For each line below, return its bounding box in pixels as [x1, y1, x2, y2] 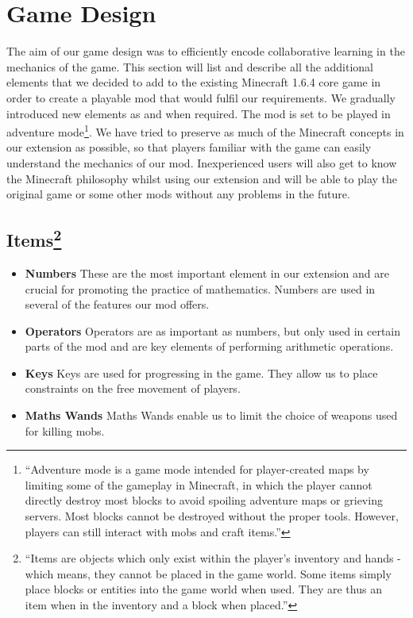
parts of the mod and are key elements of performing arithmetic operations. [25, 338, 394, 355]
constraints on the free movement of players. [25, 380, 241, 397]
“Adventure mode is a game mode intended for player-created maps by [25, 461, 369, 478]
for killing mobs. [25, 422, 105, 439]
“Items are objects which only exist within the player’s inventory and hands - [25, 550, 401, 566]
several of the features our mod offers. [25, 296, 210, 313]
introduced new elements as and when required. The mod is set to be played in [6, 105, 391, 121]
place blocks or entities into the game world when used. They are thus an [25, 581, 382, 597]
